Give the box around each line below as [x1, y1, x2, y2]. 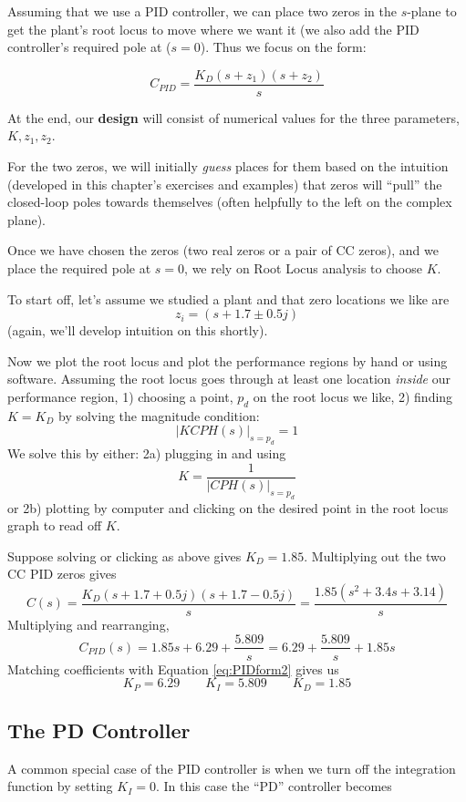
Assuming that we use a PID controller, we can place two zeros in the [7, 2, 397, 20]
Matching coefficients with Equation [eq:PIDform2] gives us [7, 659, 339, 678]
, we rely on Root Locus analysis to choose [184, 259, 422, 277]
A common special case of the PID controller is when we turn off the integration [7, 758, 456, 777]
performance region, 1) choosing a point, [7, 386, 233, 406]
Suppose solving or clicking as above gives [7, 546, 242, 565]
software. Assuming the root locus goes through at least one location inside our [7, 369, 450, 388]
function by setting [7, 776, 113, 796]
